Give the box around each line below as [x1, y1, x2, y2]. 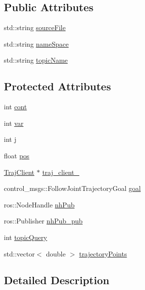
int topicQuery [4, 232, 47, 242]
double [46, 248, 66, 258]
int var [4, 118, 24, 128]
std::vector [4, 248, 35, 258]
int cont [4, 102, 27, 112]
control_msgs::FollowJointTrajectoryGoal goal [4, 183, 141, 193]
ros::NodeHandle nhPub [4, 199, 75, 209]
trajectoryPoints [79, 248, 127, 258]
